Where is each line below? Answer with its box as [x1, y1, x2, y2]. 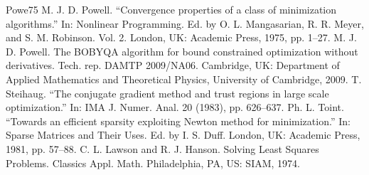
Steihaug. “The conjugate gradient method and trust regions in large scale [6, 85, 329, 100]
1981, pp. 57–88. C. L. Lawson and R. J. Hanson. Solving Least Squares [6, 141, 319, 156]
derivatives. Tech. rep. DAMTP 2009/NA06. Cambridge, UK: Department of [6, 58, 340, 73]
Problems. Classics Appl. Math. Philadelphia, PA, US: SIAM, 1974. [6, 155, 300, 170]
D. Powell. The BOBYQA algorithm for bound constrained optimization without [6, 43, 358, 58]
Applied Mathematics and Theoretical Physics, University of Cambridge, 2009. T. [6, 71, 362, 86]
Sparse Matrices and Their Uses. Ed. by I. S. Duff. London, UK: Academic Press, [6, 127, 360, 142]
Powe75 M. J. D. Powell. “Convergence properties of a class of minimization [6, 2, 337, 16]
